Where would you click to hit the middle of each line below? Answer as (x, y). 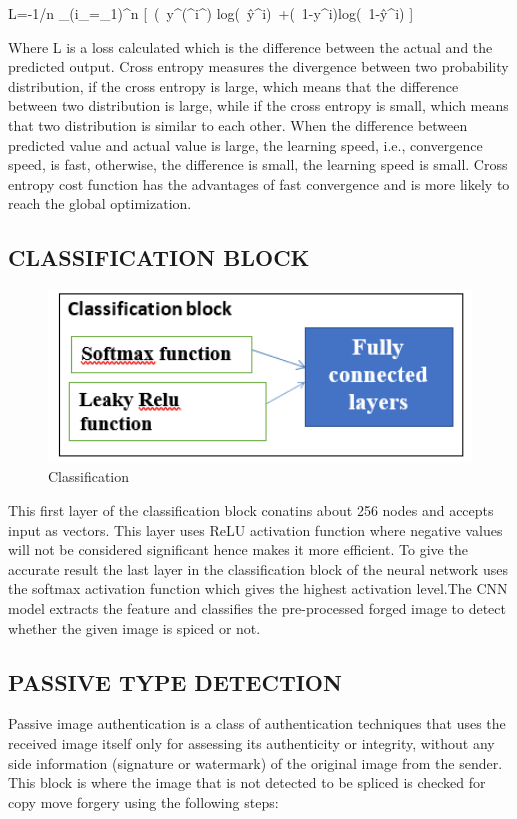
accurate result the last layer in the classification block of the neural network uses (258, 568)
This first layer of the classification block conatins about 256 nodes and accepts (251, 509)
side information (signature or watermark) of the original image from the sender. (255, 762)
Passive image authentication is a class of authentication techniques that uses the (257, 723)
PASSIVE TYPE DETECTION (175, 681)
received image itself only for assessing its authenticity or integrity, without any (251, 742)
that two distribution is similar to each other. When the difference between (238, 124)
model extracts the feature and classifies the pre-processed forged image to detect (257, 607)
